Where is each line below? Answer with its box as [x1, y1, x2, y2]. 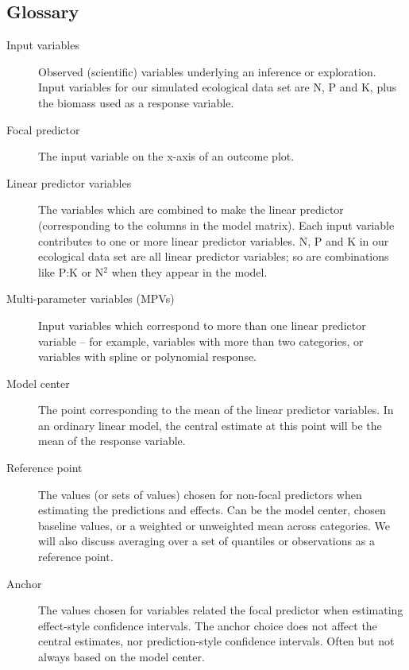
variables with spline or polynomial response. [38, 348, 257, 365]
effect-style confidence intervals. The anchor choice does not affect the [38, 617, 377, 633]
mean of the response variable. [38, 432, 186, 449]
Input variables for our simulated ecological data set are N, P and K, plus [38, 79, 397, 95]
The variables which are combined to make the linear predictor [38, 201, 344, 218]
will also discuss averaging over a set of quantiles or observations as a [38, 533, 375, 549]
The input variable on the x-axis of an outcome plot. [38, 148, 295, 165]
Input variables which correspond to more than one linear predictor [38, 316, 366, 333]
